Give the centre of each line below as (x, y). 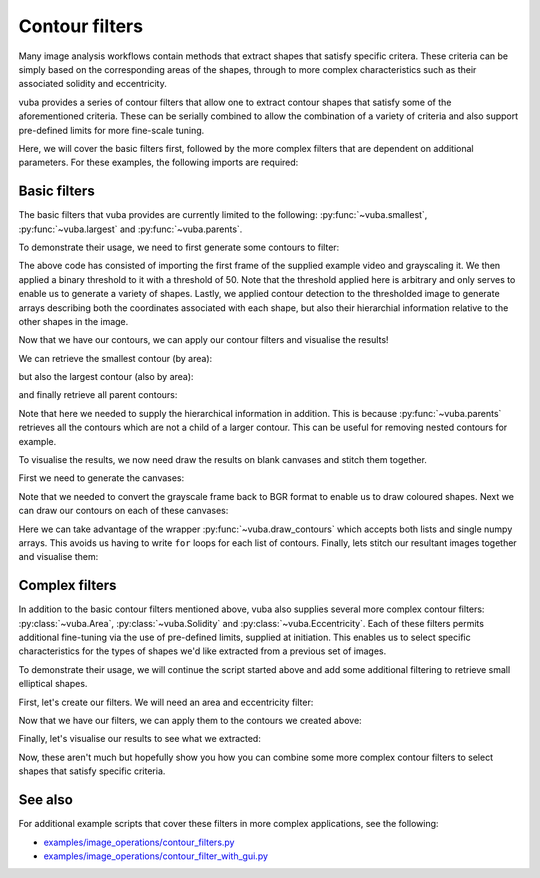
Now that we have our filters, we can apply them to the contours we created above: (190, 721)
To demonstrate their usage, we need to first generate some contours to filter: (179, 247)
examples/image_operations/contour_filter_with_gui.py (156, 856)
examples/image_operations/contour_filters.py (139, 842)
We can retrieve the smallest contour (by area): (115, 358)
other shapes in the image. (73, 321)
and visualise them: (58, 557)
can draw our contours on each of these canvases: (123, 511)
